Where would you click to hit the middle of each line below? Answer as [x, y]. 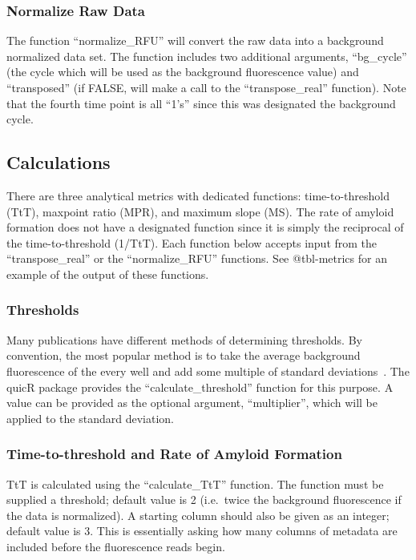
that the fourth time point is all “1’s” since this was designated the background [201, 103]
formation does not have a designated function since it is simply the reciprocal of [205, 227]
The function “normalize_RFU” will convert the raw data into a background [195, 40]
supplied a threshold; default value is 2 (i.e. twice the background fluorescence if [204, 500]
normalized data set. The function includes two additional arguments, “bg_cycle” [207, 56]
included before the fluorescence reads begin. [116, 546]
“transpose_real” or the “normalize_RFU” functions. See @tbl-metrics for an [197, 258]
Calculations [59, 162]
